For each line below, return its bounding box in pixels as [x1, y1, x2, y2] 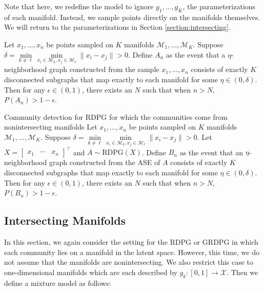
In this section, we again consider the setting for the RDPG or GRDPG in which [4, 236, 258, 247]
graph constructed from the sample [49, 64, 159, 75]
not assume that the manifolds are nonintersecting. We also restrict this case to [4, 257, 254, 267]
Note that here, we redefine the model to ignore [4, 1, 154, 11]
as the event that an [179, 147, 243, 157]
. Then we [227, 266, 258, 277]
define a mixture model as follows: [4, 277, 111, 288]
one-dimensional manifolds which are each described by [4, 266, 177, 277]
